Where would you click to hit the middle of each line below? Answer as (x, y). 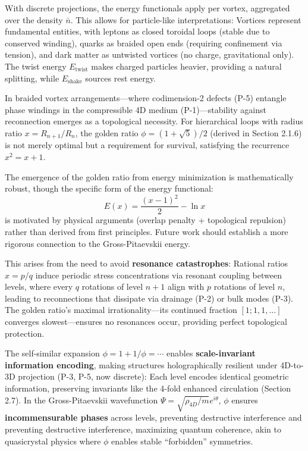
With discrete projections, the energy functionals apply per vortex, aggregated (147, 8)
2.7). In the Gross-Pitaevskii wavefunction (81, 400)
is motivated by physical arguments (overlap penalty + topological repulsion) (145, 220)
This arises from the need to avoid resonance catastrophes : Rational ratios (147, 263)
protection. (25, 333)
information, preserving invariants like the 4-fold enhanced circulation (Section (148, 388)
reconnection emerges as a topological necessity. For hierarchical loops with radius (154, 121)
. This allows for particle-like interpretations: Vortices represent (186, 19)
